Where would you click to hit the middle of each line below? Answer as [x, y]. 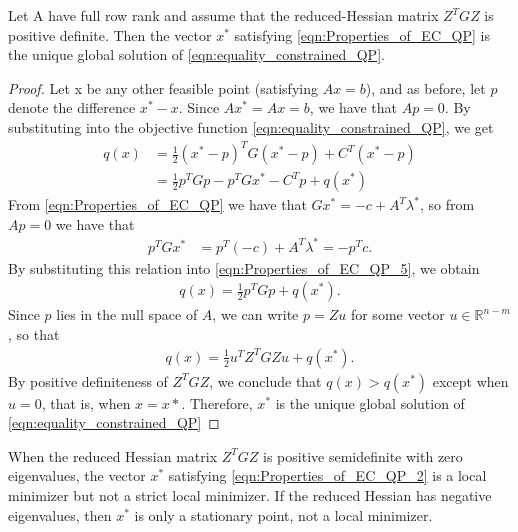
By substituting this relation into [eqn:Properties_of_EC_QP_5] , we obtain [244, 267]
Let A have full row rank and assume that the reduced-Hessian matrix [223, 15]
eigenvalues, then [60, 514]
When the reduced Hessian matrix [113, 455]
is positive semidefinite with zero [363, 455]
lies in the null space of [127, 314]
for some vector [397, 314]
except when [470, 380]
